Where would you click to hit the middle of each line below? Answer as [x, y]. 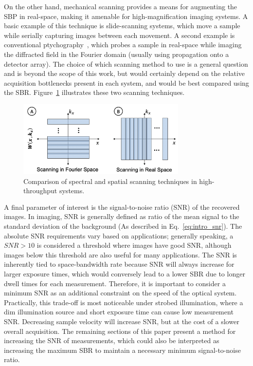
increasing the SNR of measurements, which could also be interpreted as [112, 340]
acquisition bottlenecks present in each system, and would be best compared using [126, 82]
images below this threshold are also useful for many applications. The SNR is [120, 254]
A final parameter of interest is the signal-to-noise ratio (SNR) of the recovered [122, 207]
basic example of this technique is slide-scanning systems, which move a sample [122, 26]
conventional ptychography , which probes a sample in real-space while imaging [123, 45]
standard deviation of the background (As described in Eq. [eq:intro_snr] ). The [123, 226]
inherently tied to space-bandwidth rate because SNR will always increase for [119, 264]
